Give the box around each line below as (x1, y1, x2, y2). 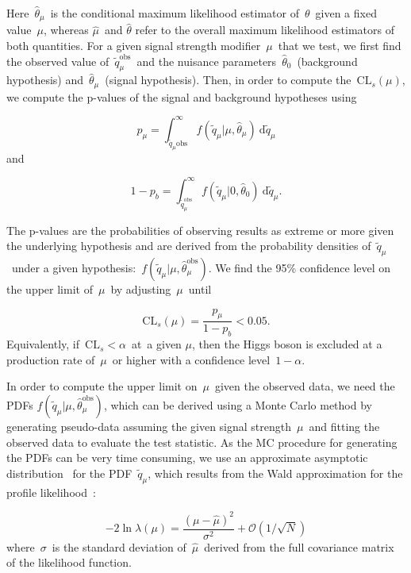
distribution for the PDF (6, 464, 133, 481)
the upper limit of (6, 280, 93, 297)
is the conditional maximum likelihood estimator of (50, 5, 299, 21)
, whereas (43, 21, 89, 38)
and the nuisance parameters (136, 52, 277, 69)
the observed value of (6, 52, 109, 69)
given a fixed (315, 5, 377, 21)
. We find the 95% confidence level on (208, 259, 391, 275)
